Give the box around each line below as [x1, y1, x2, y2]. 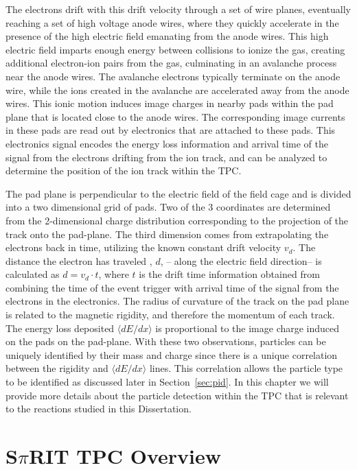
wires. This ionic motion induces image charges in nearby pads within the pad [5, 96, 334, 110]
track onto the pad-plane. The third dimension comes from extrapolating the [5, 226, 329, 241]
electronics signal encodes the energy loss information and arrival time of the [5, 136, 328, 150]
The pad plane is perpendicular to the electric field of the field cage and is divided [5, 186, 352, 200]
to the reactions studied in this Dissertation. [5, 401, 192, 416]
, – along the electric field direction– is [160, 253, 322, 268]
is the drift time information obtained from [139, 267, 320, 281]
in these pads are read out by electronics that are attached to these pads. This [5, 123, 336, 137]
